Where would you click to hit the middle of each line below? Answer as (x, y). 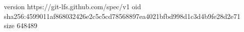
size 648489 (21, 25)
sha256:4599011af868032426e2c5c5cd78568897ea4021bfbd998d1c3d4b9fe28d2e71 (122, 16)
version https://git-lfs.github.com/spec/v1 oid (73, 6)
